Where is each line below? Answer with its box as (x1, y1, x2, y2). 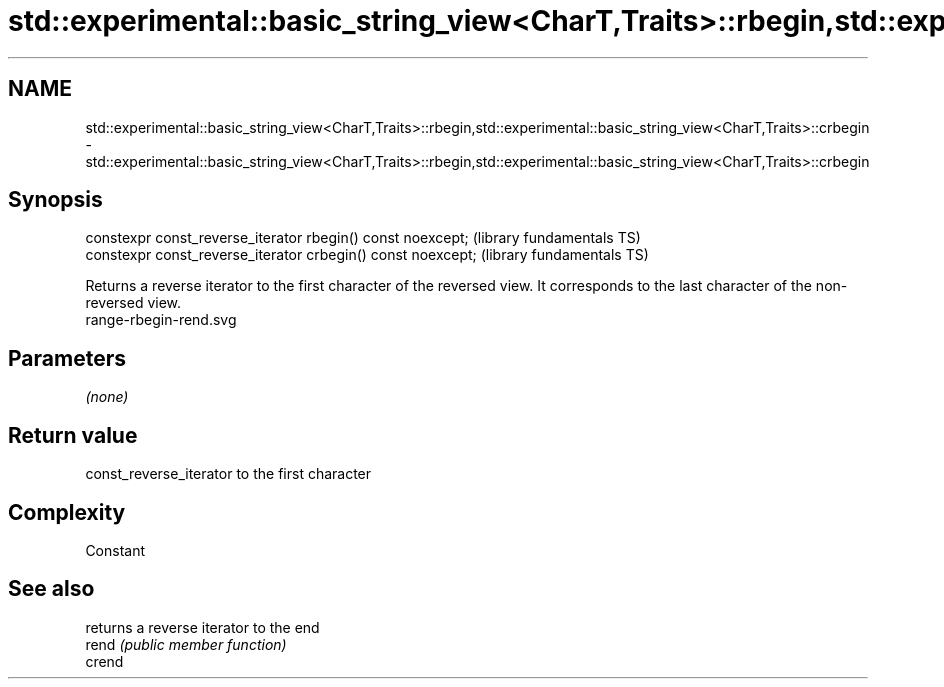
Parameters (8, 345, 126, 371)
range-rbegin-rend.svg (85, 311, 237, 329)
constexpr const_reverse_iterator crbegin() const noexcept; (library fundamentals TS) (85, 246, 649, 264)
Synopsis (8, 187, 103, 213)
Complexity (8, 499, 126, 525)
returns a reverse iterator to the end (85, 618, 320, 636)
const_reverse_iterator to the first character (85, 465, 372, 483)
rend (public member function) (85, 635, 287, 653)
